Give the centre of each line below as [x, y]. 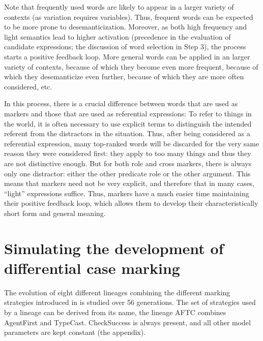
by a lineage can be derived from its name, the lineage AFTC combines [115, 312]
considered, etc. [28, 86]
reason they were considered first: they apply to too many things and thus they [128, 153]
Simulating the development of [114, 248]
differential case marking [92, 268]
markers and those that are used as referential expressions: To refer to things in [128, 113]
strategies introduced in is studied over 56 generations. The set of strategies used [130, 302]
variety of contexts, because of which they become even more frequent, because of [131, 66]
